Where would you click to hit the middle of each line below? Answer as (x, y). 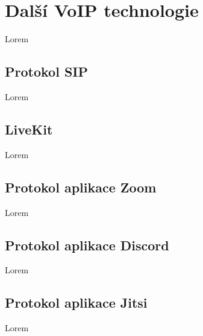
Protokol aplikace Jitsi (76, 303)
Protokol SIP (46, 71)
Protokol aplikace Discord (87, 245)
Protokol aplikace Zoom (81, 187)
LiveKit (29, 129)
